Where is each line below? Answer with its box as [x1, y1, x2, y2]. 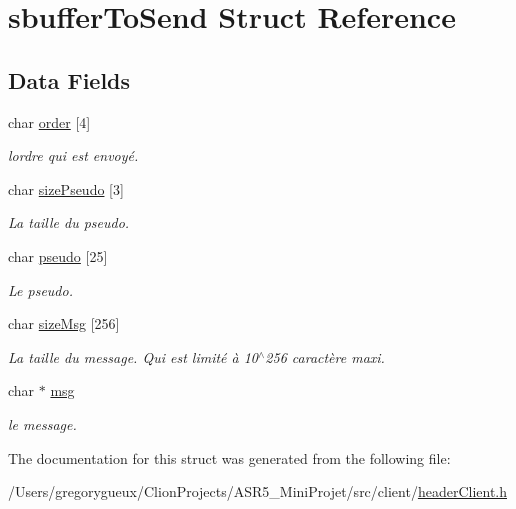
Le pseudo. [8, 279, 73, 300]
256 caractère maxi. [265, 346, 385, 367]
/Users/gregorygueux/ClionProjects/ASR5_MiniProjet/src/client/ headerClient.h [8, 481, 508, 502]
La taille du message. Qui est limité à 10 [8, 346, 258, 367]
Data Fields [8, 64, 131, 95]
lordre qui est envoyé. [8, 145, 139, 166]
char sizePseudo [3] [8, 178, 124, 199]
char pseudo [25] [8, 245, 108, 266]
